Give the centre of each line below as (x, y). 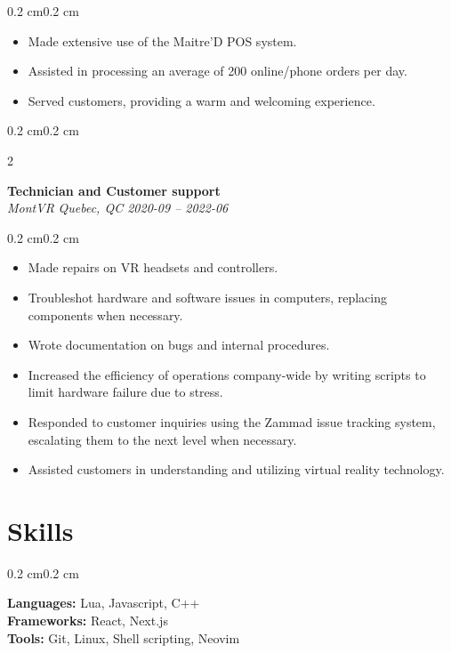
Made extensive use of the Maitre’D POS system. (162, 40)
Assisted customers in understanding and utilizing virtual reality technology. (236, 469)
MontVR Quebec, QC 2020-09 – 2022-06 (118, 208)
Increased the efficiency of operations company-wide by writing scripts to (227, 374)
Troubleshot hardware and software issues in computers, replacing (207, 297)
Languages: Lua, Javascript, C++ (104, 603)
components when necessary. (105, 314)
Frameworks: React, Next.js (88, 620)
